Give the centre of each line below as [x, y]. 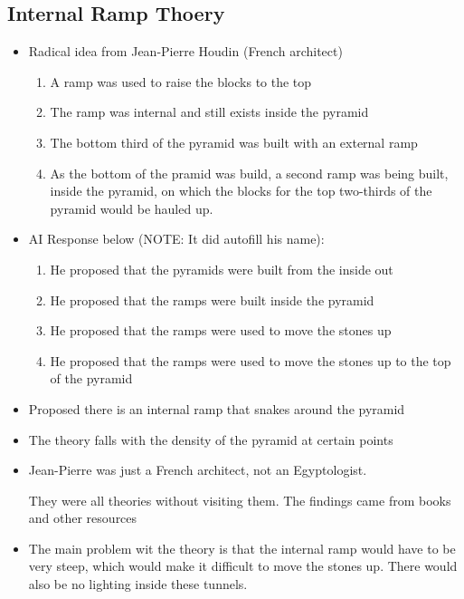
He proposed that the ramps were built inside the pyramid [212, 299]
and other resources [83, 518]
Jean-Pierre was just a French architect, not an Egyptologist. [198, 470]
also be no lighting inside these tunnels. [138, 584]
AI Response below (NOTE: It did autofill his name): [176, 239]
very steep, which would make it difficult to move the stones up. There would [243, 566]
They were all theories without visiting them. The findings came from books [240, 500]
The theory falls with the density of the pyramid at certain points [211, 439]
